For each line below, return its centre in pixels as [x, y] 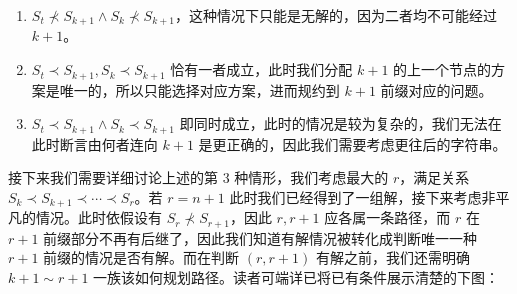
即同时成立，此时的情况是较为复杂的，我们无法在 [340, 123]
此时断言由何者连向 [94, 143]
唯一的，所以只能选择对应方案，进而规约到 [199, 89]
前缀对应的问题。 [436, 89]
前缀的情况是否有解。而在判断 [141, 257]
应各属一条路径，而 [387, 217]
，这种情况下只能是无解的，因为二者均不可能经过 [335, 15]
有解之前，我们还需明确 [392, 257]
